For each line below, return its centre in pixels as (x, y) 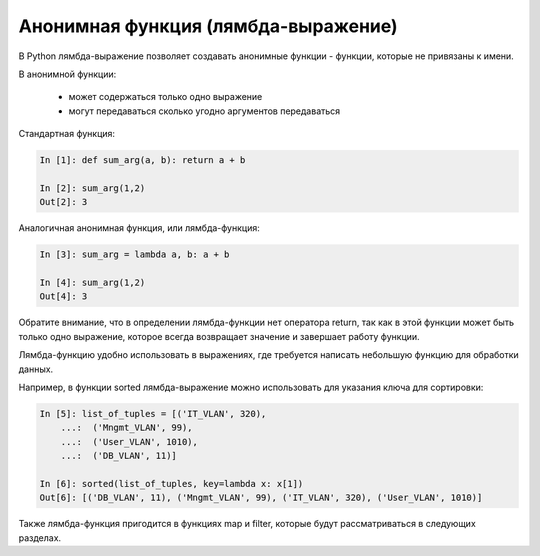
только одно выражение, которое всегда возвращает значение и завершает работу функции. (219, 336)
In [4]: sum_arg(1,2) (92, 283)
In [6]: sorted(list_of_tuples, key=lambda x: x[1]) (171, 483)
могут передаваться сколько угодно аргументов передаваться (204, 111)
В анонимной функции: (67, 74)
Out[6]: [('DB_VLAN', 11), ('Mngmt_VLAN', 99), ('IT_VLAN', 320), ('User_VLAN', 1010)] (261, 498)
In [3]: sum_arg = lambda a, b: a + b (134, 254)
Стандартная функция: (66, 134)
